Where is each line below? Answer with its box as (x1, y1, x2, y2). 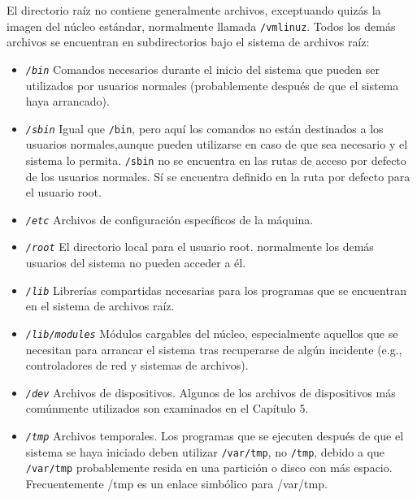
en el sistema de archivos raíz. (25, 297, 175, 314)
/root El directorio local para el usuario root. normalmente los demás (25, 238, 374, 255)
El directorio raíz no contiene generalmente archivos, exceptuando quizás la (7, 2, 381, 18)
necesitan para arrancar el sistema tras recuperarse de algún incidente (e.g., (25, 340, 402, 357)
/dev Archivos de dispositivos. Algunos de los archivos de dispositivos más (25, 383, 396, 401)
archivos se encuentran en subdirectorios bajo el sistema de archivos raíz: (7, 33, 370, 50)
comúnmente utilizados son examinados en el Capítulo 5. (25, 400, 309, 417)
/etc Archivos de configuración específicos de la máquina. (25, 210, 314, 227)
